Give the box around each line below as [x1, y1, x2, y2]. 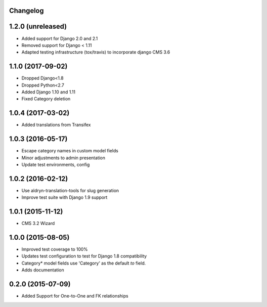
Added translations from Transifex [21, 122, 91, 128]
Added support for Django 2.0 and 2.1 [21, 35, 98, 42]
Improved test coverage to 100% [21, 246, 89, 252]
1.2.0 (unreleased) [9, 22, 67, 31]
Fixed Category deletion [21, 96, 71, 102]
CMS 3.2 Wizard [21, 220, 55, 226]
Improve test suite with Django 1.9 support [21, 194, 108, 200]
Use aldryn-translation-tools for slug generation [21, 187, 119, 193]
